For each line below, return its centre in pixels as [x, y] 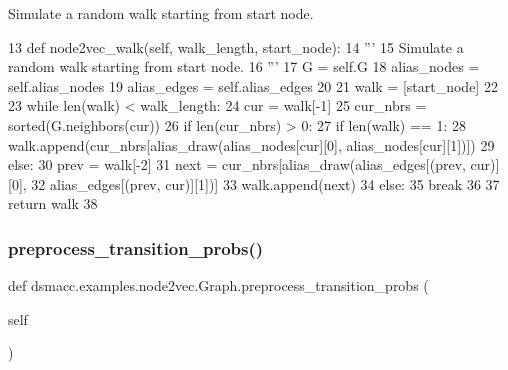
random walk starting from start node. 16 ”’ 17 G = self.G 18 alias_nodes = [244, 66]
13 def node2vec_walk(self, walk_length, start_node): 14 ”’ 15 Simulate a [236, 46]
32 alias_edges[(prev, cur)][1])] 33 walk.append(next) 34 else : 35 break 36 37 [265, 183]
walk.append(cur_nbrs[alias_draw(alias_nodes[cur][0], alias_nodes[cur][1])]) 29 [251, 144]
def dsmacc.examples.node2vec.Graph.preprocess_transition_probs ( [218, 285]
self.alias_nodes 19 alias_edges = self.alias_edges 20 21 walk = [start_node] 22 [253, 85]
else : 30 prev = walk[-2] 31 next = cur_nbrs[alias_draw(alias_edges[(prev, [237, 164]
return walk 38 [53, 203]
